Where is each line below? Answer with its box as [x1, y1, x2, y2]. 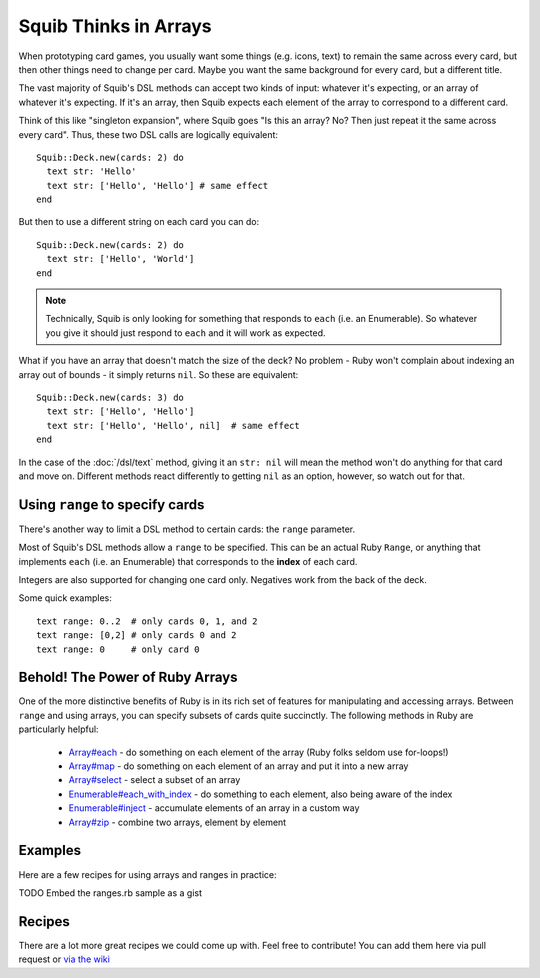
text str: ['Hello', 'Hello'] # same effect [46, 180, 269, 191]
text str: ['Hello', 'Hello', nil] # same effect [46, 420, 300, 431]
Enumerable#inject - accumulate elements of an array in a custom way [68, 802, 360, 814]
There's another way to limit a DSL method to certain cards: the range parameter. [18, 523, 356, 535]
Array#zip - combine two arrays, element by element [68, 816, 287, 828]
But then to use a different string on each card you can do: [18, 216, 260, 228]
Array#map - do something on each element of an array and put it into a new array [68, 760, 409, 772]
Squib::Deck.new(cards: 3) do [36, 391, 185, 403]
